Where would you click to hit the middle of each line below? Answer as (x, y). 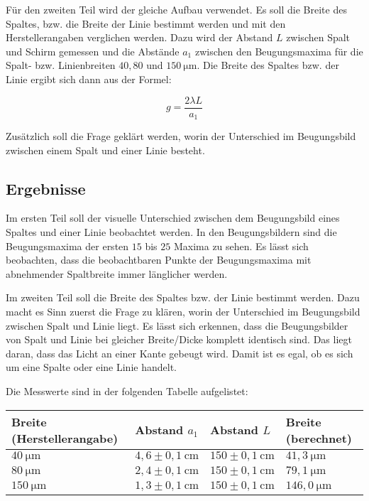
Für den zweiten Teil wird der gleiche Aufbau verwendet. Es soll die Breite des (176, 9)
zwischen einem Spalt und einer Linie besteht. (105, 150)
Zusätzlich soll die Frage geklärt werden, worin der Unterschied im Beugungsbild (181, 136)
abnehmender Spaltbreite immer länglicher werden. (117, 273)
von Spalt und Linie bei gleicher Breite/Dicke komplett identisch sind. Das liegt (179, 339)
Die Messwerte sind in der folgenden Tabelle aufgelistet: (127, 391)
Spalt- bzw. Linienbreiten (61, 65)
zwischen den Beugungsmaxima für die (279, 51)
